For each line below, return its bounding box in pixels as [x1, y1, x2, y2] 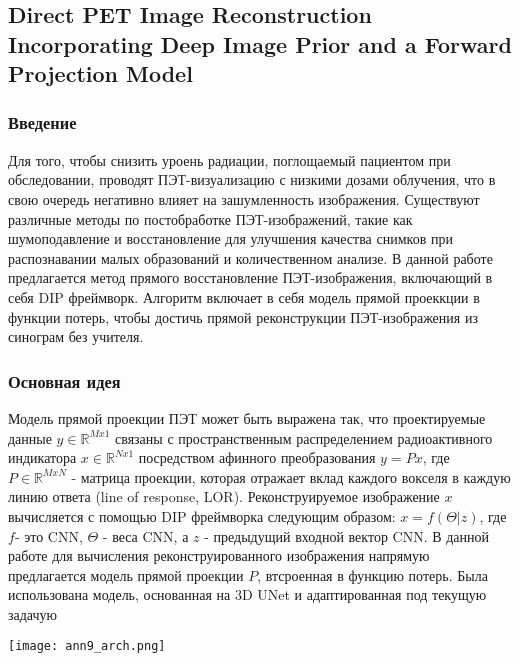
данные [8, 427, 52, 448]
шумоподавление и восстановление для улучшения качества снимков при [8, 228, 453, 249]
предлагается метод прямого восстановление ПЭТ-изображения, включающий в [8, 267, 493, 288]
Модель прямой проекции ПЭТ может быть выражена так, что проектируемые [8, 407, 486, 428]
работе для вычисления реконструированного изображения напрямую [8, 545, 430, 566]
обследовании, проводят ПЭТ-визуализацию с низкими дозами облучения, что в [8, 169, 496, 190]
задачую [8, 603, 58, 624]
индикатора [8, 447, 77, 468]
